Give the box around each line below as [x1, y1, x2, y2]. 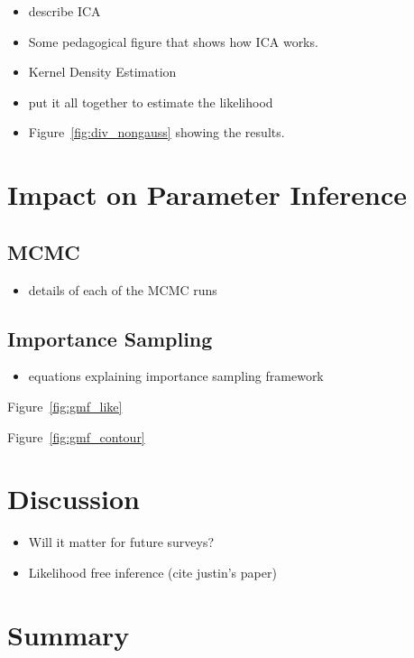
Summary [7, 616, 130, 653]
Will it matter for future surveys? [28, 533, 215, 551]
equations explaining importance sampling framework [28, 366, 324, 385]
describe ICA [28, 2, 101, 20]
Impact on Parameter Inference [7, 176, 408, 213]
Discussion [7, 480, 140, 517]
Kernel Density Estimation [28, 62, 177, 81]
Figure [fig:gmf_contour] [7, 427, 145, 446]
